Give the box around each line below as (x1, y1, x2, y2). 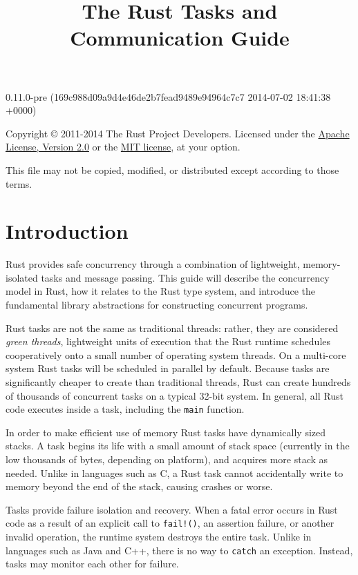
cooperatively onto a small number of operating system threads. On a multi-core (6, 347, 346, 362)
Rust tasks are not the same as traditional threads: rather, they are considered (6, 320, 339, 335)
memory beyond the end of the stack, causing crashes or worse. (6, 479, 273, 494)
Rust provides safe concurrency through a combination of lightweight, (6, 257, 300, 271)
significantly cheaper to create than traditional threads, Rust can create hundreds (6, 375, 351, 389)
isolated (6, 270, 38, 284)
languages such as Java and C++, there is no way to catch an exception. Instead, (6, 543, 353, 557)
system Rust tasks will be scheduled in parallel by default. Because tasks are (6, 361, 330, 376)
